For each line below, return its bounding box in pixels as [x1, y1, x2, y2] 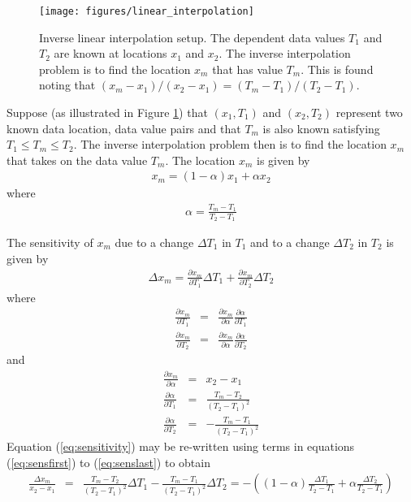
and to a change [250, 234, 330, 251]
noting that [39, 76, 96, 93]
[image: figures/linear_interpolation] [39, 6, 254, 17]
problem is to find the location [39, 60, 191, 77]
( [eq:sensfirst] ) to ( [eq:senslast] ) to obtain [6, 453, 210, 470]
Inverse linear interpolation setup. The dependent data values [39, 28, 345, 45]
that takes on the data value [6, 151, 148, 168]
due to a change [115, 234, 194, 251]
